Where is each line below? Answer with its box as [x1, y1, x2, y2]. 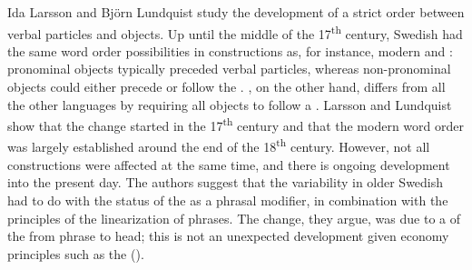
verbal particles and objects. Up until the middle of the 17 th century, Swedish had [7, 21, 463, 43]
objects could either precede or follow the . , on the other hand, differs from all [7, 77, 446, 96]
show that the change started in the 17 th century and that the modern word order [7, 114, 464, 135]
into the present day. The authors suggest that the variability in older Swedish [7, 173, 444, 192]
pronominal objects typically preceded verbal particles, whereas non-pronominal [7, 59, 451, 78]
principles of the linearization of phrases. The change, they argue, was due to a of [7, 208, 461, 227]
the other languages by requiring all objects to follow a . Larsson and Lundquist [7, 95, 452, 114]
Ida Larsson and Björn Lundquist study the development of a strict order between [7, 3, 465, 21]
